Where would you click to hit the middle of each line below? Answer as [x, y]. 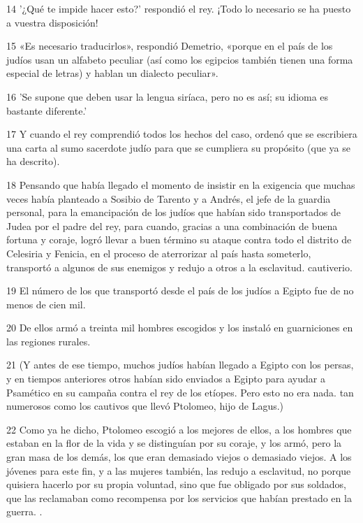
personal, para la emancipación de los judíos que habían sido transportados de [173, 212]
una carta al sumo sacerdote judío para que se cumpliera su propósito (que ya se [178, 147]
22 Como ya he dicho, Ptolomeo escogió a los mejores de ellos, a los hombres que [179, 429]
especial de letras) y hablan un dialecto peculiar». [112, 73]
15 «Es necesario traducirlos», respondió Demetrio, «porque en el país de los [170, 46]
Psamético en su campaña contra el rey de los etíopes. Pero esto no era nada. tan [180, 392]
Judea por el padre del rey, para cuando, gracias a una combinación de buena [172, 225]
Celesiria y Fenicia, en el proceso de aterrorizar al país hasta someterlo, [159, 253]
